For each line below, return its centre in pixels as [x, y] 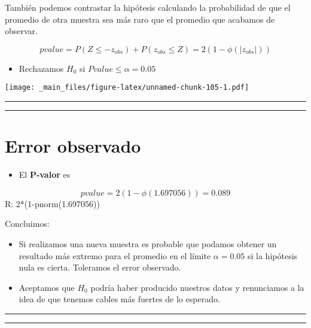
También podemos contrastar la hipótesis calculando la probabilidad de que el [148, 7]
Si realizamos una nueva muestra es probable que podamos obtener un [148, 243]
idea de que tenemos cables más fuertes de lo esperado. [119, 299]
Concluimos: [27, 224]
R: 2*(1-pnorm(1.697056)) [52, 203]
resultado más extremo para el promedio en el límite [115, 255]
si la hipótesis [272, 255]
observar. [21, 31]
